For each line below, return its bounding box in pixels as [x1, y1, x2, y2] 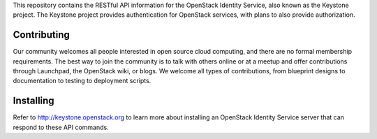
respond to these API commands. [13, 123, 109, 131]
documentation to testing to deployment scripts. [13, 77, 151, 85]
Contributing [13, 29, 70, 41]
